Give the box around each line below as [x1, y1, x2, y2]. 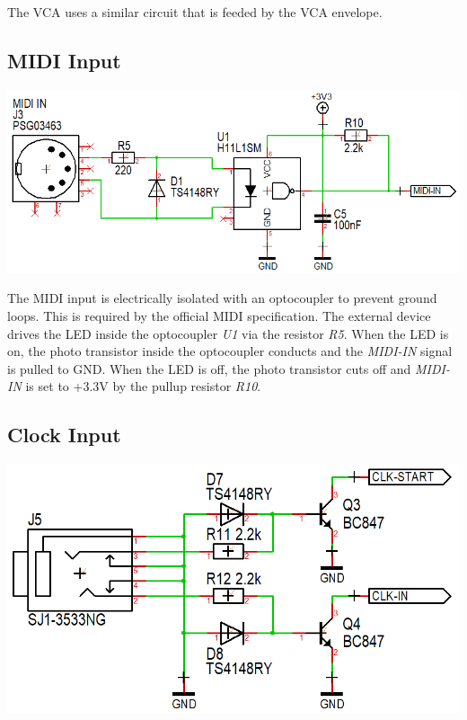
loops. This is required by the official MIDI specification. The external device [7, 307, 431, 325]
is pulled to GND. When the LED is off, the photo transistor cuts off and [7, 359, 411, 378]
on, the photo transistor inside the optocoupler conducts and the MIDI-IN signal [7, 342, 453, 360]
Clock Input [7, 421, 121, 449]
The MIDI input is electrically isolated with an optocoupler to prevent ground [7, 289, 437, 307]
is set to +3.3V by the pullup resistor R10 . [25, 377, 261, 396]
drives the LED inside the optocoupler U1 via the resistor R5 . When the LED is [7, 324, 449, 342]
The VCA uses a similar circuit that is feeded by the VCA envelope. [7, 3, 383, 21]
